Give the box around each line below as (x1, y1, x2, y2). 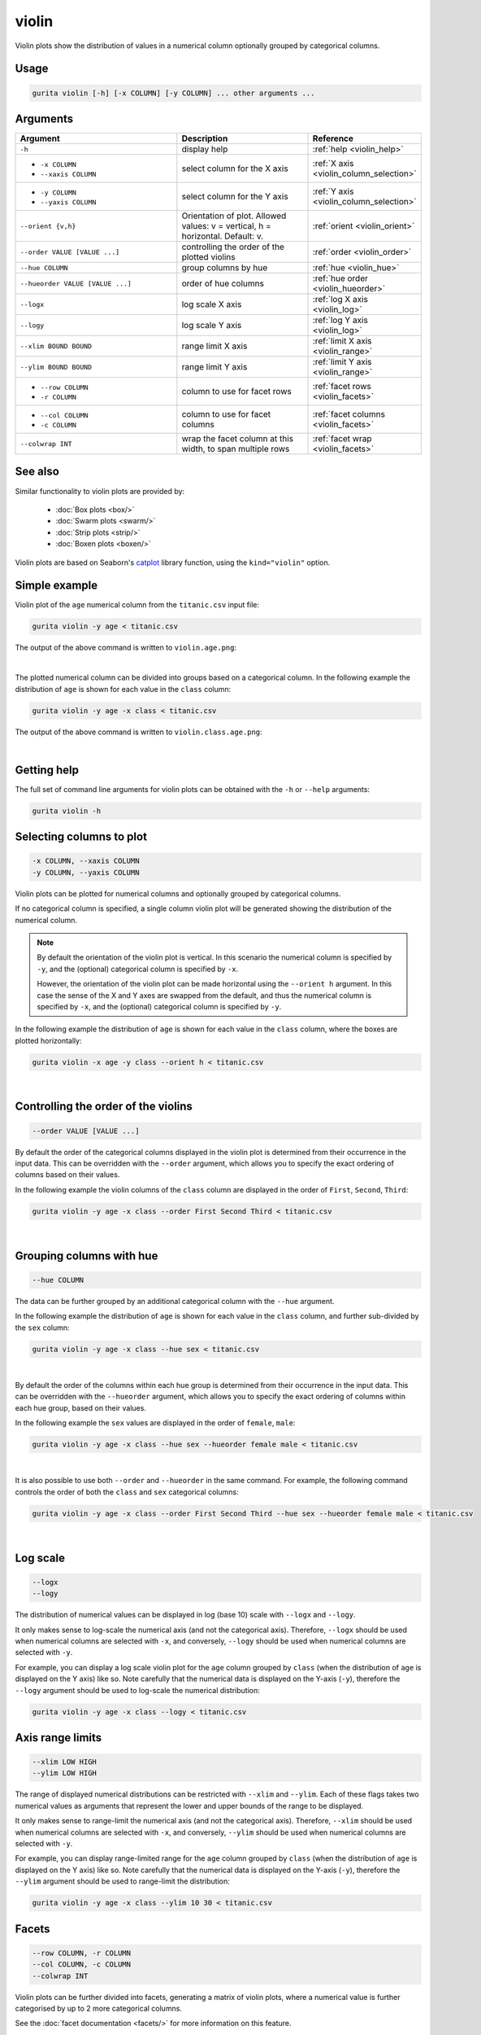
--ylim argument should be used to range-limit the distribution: (15, 1876, 231, 1886)
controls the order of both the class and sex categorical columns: (15, 1486, 239, 1497)
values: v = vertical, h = (181, 221, 271, 232)
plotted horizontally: (15, 1035, 82, 1045)
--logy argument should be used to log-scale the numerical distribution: (15, 1685, 260, 1695)
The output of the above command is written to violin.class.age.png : (15, 727, 263, 737)
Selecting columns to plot (15, 830, 148, 844)
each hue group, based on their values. (15, 1403, 146, 1412)
